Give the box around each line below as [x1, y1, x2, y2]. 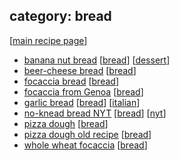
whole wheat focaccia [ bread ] [23, 139, 148, 151]
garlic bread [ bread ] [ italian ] [23, 96, 141, 108]
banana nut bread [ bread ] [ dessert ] [23, 54, 171, 66]
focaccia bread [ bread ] [23, 75, 119, 87]
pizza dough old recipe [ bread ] [23, 128, 152, 140]
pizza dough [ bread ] [23, 117, 109, 129]
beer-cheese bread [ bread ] [23, 64, 137, 76]
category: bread [9, 8, 112, 25]
